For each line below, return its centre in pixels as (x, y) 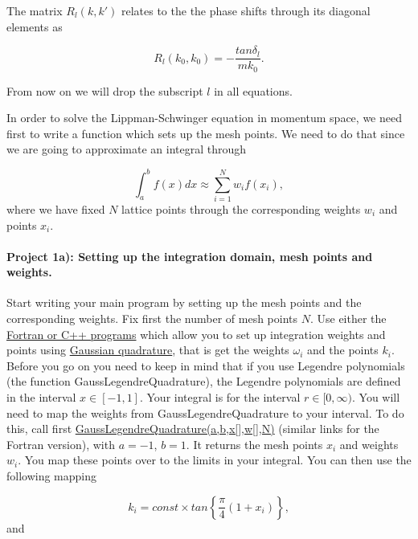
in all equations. (253, 90)
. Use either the (348, 318)
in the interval (41, 397)
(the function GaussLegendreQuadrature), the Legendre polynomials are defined (204, 381)
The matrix (35, 10)
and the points (343, 350)
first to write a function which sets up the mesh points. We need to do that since (206, 133)
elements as (35, 26)
